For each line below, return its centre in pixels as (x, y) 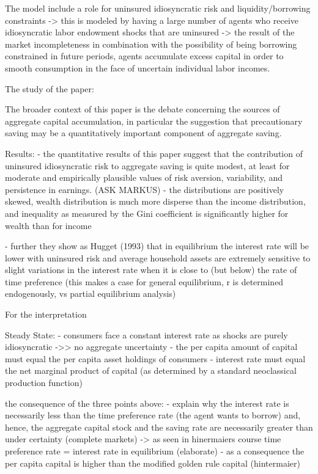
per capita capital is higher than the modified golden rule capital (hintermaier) (153, 463)
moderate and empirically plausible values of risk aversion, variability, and (144, 177)
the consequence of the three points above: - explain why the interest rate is (147, 403)
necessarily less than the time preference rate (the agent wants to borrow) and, (153, 415)
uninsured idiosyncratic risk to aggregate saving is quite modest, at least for (147, 165)
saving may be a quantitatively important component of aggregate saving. (143, 133)
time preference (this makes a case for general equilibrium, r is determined (144, 281)
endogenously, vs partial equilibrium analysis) (91, 294)
